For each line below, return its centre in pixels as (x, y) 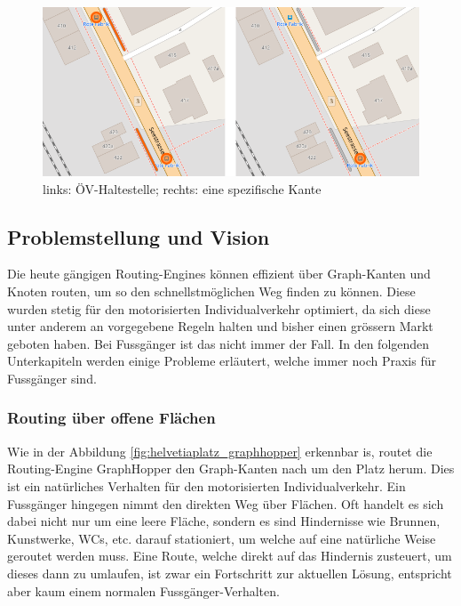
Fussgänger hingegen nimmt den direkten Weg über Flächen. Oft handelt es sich (226, 503)
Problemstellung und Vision (139, 236)
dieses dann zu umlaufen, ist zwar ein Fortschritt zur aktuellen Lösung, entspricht (230, 573)
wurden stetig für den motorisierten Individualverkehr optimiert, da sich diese (219, 308)
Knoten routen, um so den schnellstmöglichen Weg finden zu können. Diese (211, 291)
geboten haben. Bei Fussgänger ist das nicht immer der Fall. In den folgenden (219, 343)
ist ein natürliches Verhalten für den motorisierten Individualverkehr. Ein (207, 485)
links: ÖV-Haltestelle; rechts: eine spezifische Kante (182, 188)
